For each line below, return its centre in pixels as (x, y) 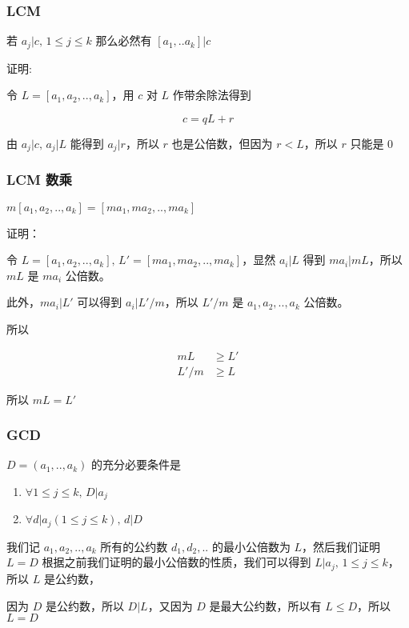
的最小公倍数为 (251, 546)
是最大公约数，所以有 (265, 605)
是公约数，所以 (84, 605)
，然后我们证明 (341, 546)
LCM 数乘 (39, 180)
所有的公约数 (134, 546)
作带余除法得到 (212, 95)
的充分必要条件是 (136, 464)
